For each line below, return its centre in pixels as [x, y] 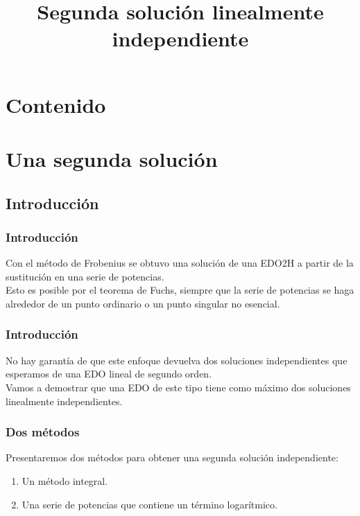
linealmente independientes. [64, 401]
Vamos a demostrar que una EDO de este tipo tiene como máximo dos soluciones [178, 387]
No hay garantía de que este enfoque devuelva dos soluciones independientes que [177, 360]
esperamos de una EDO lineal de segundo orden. [109, 374]
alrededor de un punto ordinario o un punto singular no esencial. [143, 303]
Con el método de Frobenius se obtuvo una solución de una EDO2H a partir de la [180, 263]
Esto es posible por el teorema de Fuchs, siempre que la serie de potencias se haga [180, 290]
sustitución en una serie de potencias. [85, 276]
